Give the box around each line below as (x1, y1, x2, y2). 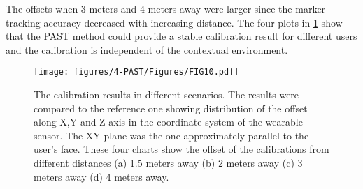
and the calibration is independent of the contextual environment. (6, 42, 288, 56)
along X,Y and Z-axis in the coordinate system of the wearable (34, 114, 303, 129)
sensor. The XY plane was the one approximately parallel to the (34, 128, 309, 142)
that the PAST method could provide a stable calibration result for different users (6, 29, 357, 43)
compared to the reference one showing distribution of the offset (34, 100, 308, 115)
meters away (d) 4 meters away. (34, 169, 169, 183)
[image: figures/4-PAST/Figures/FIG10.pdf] (34, 67, 239, 77)
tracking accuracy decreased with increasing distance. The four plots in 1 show (6, 15, 343, 29)
